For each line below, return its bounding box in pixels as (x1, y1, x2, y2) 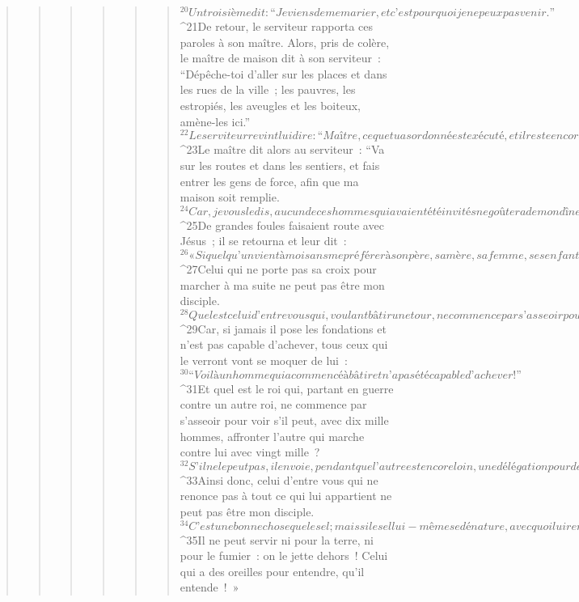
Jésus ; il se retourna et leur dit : (180, 232, 347, 249)
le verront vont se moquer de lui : (180, 352, 348, 369)
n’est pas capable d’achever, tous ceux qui (180, 336, 388, 353)
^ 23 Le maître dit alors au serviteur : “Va (180, 141, 385, 158)
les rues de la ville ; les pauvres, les (180, 81, 356, 98)
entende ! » (180, 579, 239, 596)
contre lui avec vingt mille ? (180, 443, 320, 460)
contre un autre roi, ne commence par (180, 396, 367, 413)
